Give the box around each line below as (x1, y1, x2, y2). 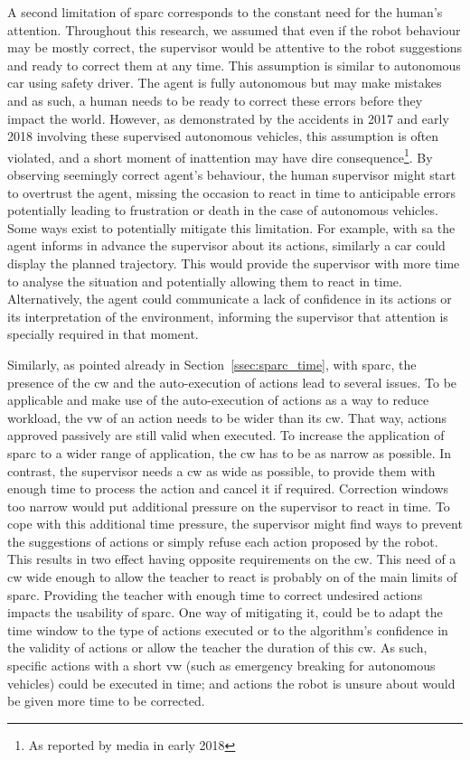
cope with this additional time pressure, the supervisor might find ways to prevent (7, 514, 463, 533)
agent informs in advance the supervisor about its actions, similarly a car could (7, 236, 446, 255)
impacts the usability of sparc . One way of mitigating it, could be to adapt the (7, 603, 443, 622)
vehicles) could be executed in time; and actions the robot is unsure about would (7, 673, 456, 692)
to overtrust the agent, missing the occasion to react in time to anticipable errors (7, 183, 456, 202)
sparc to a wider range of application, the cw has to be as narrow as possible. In (7, 443, 452, 462)
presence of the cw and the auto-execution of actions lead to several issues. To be (7, 372, 457, 391)
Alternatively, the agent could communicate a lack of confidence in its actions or (7, 289, 452, 308)
